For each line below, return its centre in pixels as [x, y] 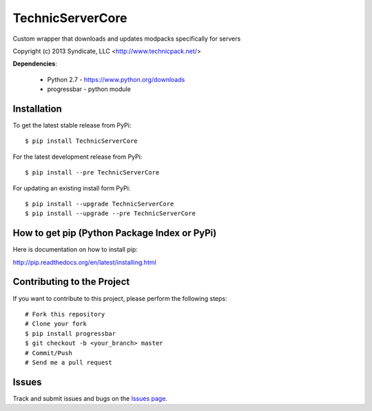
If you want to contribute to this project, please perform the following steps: [120, 298]
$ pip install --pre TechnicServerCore [92, 173]
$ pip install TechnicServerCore [81, 141]
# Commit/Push [49, 353]
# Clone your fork [56, 324]
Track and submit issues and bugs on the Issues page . [90, 398]
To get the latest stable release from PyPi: [72, 126]
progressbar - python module [89, 89]
